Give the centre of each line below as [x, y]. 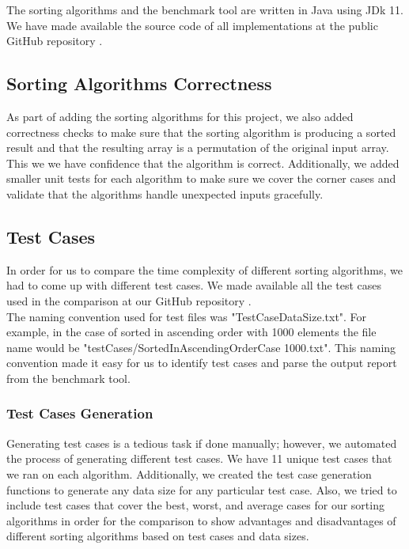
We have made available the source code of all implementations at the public [192, 25]
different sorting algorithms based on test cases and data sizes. [158, 536]
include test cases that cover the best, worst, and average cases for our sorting [195, 505]
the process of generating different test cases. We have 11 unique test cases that [199, 458]
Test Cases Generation [80, 413]
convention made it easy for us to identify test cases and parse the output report [202, 363]
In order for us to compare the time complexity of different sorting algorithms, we [204, 269]
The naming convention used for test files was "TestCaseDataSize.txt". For [187, 316]
